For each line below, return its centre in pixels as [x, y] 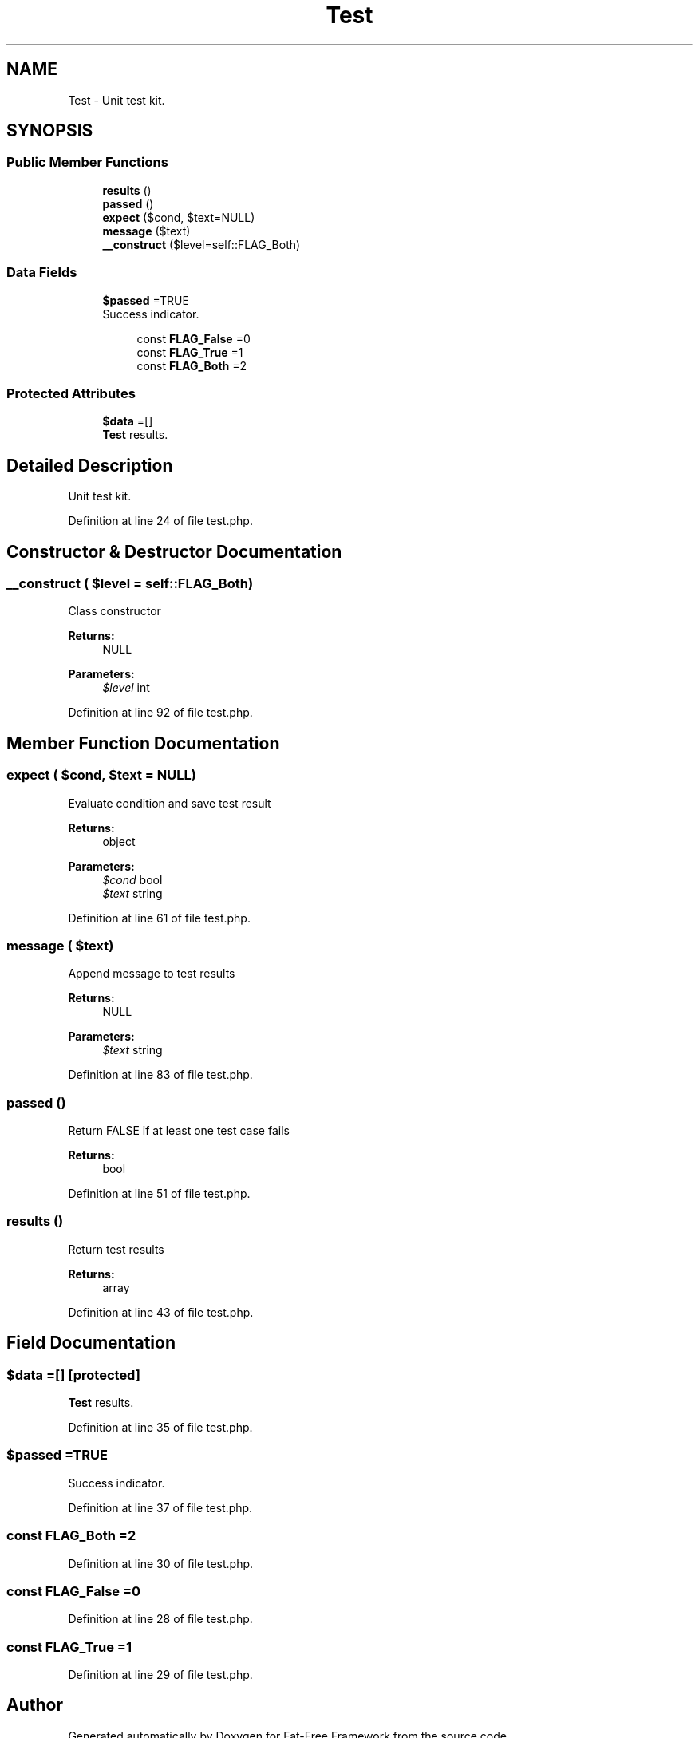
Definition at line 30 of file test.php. [161, 1563]
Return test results [116, 1249]
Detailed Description [90, 465]
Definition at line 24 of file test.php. [160, 521]
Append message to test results [152, 974]
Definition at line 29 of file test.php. [160, 1675]
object [119, 841]
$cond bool [132, 879]
